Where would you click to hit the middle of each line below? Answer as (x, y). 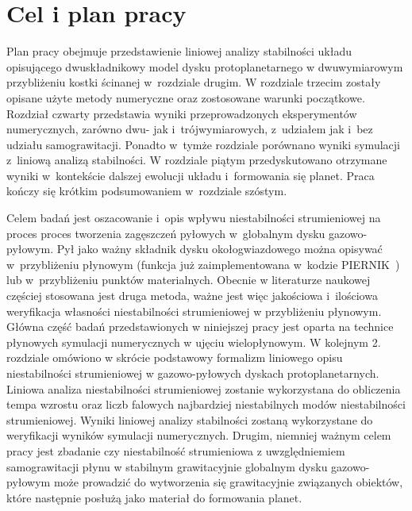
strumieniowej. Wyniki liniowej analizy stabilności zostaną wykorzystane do (190, 419)
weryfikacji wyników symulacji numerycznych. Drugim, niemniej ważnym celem (199, 435)
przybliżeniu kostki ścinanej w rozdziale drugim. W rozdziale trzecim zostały (194, 82)
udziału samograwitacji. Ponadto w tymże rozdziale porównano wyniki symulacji (203, 144)
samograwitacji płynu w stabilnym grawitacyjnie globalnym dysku (167, 466)
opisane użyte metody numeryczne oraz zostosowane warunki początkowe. (186, 97)
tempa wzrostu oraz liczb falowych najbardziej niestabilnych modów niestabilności (206, 404)
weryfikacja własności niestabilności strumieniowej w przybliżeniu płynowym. (194, 311)
